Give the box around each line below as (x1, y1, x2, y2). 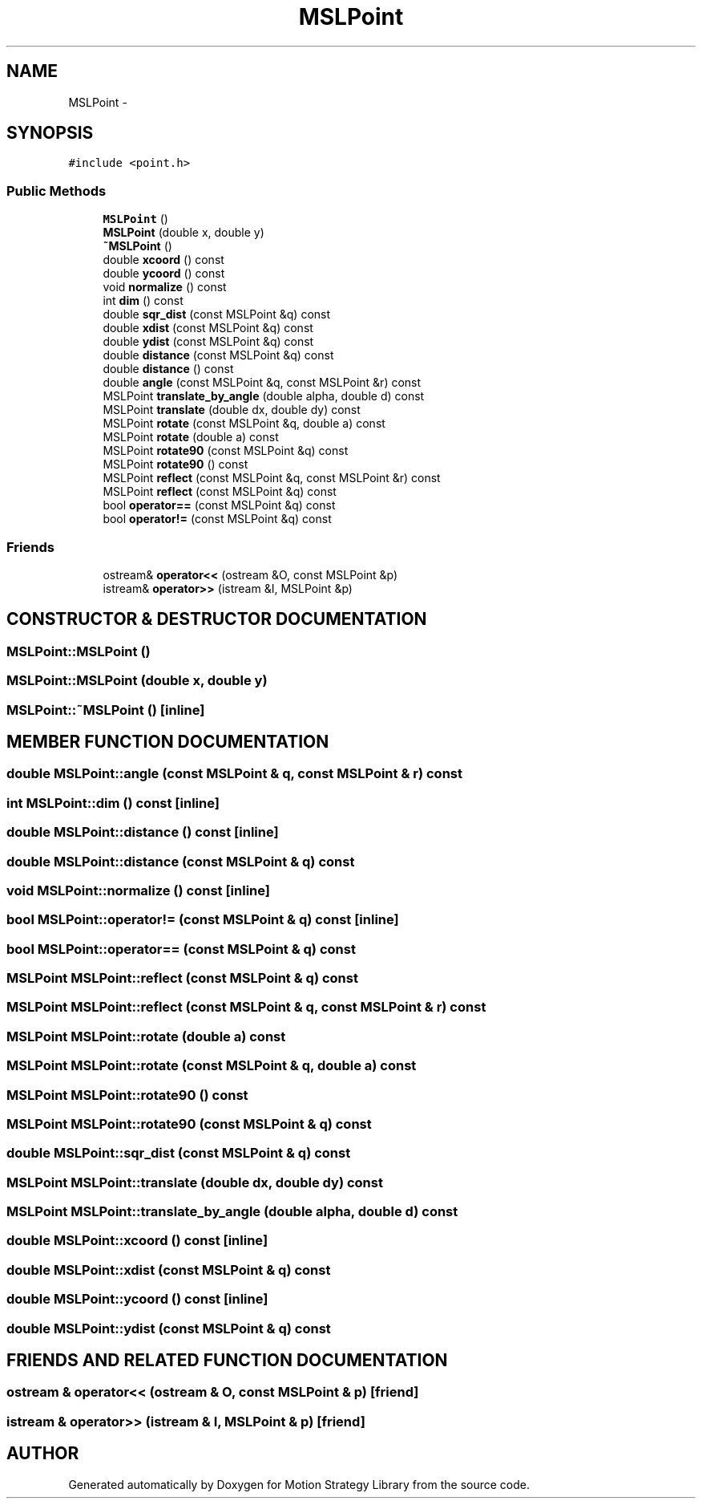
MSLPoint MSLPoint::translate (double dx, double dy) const (6, 1174, 383, 1191)
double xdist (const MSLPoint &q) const (103, 321, 313, 335)
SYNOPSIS (6, 123, 94, 144)
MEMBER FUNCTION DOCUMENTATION (6, 731, 329, 752)
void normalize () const (103, 280, 227, 294)
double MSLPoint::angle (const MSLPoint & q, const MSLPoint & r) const (6, 765, 462, 782)
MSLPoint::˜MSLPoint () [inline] (6, 701, 205, 718)
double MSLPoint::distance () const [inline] (6, 824, 279, 841)
